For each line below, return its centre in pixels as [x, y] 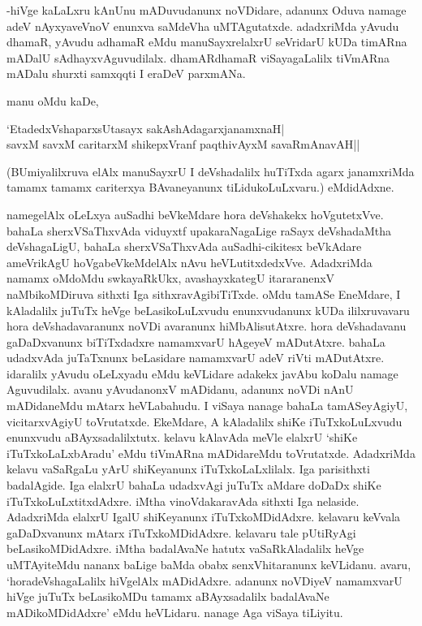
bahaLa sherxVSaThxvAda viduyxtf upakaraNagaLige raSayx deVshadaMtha [199, 230]
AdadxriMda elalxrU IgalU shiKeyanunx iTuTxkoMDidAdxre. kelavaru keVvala [204, 517]
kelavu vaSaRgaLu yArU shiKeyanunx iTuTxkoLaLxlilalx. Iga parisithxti [188, 469]
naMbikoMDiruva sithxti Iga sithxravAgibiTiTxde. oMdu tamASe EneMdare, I [204, 294]
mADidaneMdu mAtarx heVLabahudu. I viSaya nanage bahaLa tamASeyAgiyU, [207, 406]
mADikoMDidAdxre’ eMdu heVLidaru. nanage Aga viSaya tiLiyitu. [175, 612]
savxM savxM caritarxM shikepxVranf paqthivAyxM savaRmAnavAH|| [183, 144]
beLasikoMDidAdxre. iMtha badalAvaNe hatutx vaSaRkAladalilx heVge [185, 548]
